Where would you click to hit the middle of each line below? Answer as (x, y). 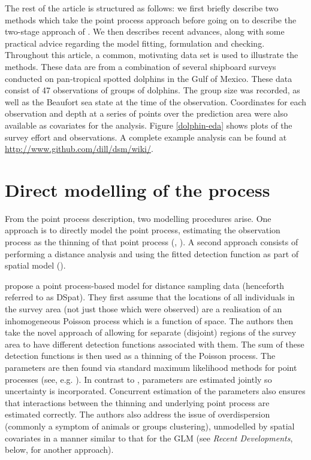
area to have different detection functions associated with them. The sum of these (155, 344)
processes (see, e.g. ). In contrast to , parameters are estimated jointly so (138, 379)
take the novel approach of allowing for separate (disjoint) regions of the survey (151, 332)
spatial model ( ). (35, 265)
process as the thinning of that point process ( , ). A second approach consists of (152, 242)
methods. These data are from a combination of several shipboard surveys (141, 66)
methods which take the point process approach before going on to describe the (151, 19)
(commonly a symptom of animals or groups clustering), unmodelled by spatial (150, 426)
